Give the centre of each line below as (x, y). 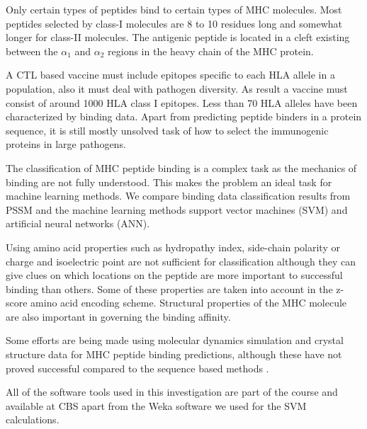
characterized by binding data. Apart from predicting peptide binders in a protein (184, 116)
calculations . (33, 419)
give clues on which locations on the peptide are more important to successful (174, 275)
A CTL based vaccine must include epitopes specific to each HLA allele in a (170, 75)
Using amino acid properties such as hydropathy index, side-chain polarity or (173, 247)
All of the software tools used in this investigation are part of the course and (172, 392)
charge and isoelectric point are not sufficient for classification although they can (181, 261)
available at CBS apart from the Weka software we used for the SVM (156, 405)
